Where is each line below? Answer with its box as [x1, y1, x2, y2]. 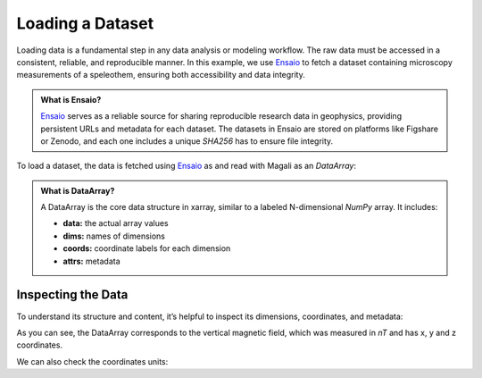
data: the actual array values [62, 218, 169, 229]
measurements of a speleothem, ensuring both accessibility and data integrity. [16, 70, 305, 80]
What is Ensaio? [40, 94, 102, 105]
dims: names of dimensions [62, 231, 165, 241]
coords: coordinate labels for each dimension [62, 243, 231, 254]
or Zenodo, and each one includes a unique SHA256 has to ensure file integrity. [40, 135, 334, 147]
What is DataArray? [40, 185, 115, 196]
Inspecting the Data [16, 287, 129, 303]
